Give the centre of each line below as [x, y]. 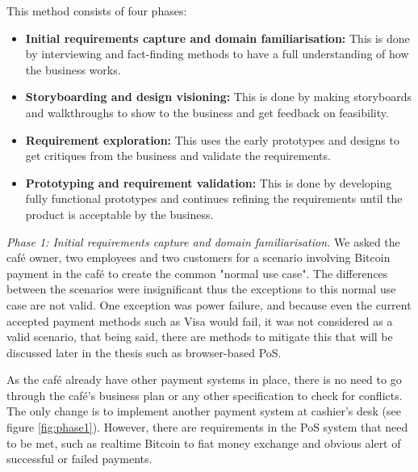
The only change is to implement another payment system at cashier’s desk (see [204, 411]
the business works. [73, 69]
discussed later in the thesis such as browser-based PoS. [144, 352]
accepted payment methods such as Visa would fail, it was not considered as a [200, 320]
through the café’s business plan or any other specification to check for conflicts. [205, 395]
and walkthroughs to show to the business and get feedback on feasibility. [207, 112]
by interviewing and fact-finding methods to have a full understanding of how [217, 54]
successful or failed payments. [79, 459]
